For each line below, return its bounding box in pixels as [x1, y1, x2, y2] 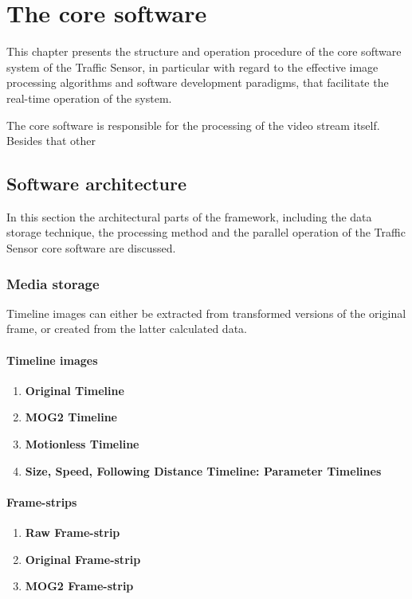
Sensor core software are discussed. [6, 240, 176, 256]
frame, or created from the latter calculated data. [6, 320, 247, 337]
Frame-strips [6, 493, 77, 510]
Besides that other [6, 132, 96, 149]
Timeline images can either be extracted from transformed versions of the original [6, 304, 406, 321]
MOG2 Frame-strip [25, 577, 134, 594]
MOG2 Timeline [25, 409, 117, 425]
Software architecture [6, 171, 187, 196]
